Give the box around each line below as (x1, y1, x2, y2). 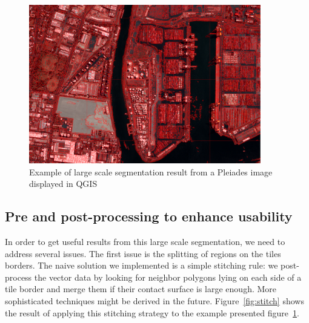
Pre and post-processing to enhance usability (5, 207, 293, 226)
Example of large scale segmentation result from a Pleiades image (29, 165, 273, 178)
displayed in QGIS (29, 177, 98, 190)
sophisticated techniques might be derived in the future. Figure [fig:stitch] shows (5, 294, 304, 307)
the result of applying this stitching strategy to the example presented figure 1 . (5, 306, 299, 319)
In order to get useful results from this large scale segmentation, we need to (5, 235, 285, 247)
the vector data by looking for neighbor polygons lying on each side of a (34, 270, 302, 283)
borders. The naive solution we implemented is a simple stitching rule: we (5, 259, 278, 272)
